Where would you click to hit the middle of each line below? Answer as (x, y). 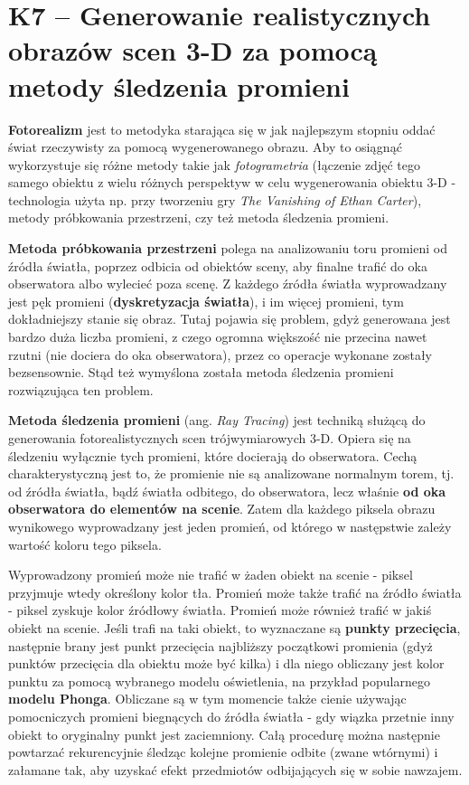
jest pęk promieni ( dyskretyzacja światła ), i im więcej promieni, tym (206, 301)
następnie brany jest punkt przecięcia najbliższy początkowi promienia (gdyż (220, 645)
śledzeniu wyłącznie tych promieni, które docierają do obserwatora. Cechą (213, 455)
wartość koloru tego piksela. (85, 544)
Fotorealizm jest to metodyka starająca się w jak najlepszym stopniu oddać (222, 129)
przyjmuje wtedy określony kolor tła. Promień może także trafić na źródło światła (235, 592)
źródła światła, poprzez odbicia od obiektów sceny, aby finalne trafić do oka (218, 265)
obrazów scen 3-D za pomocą (193, 50)
